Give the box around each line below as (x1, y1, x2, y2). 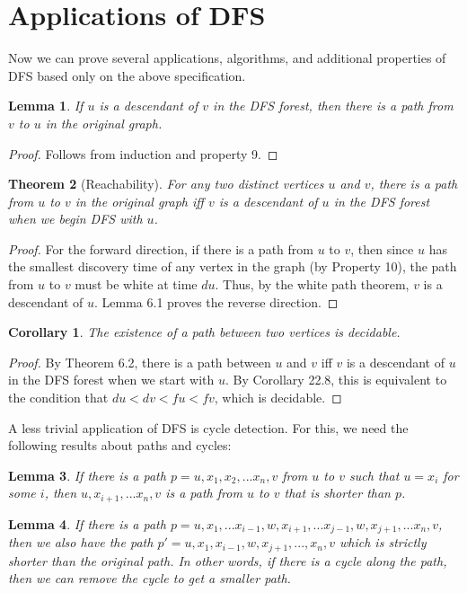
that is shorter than (284, 483, 391, 502)
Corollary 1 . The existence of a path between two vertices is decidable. (8, 323, 401, 341)
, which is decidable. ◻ (214, 388, 342, 407)
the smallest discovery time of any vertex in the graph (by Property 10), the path (8, 257, 457, 276)
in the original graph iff (75, 191, 204, 210)
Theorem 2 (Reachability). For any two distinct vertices (8, 174, 324, 193)
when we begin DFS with (8, 209, 143, 228)
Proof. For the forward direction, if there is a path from (8, 239, 313, 258)
